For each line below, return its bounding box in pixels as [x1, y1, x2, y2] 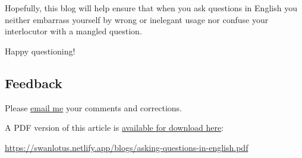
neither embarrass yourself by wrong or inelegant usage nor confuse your [5, 13, 269, 25]
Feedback [5, 73, 62, 92]
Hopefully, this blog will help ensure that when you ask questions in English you [5, 2, 297, 14]
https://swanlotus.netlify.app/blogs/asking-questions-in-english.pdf [5, 141, 248, 153]
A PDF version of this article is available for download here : [5, 121, 224, 134]
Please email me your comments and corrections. [5, 101, 183, 114]
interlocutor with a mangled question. [5, 25, 142, 37]
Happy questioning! [5, 44, 75, 57]
